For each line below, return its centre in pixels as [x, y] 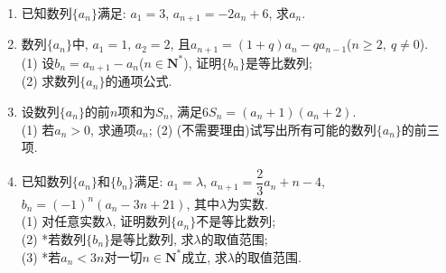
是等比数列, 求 [152, 238]
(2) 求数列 [51, 81]
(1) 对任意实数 [63, 221]
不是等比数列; [236, 221]
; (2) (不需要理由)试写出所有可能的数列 [262, 129]
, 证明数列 [142, 221]
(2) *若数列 [54, 238]
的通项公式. [139, 81]
